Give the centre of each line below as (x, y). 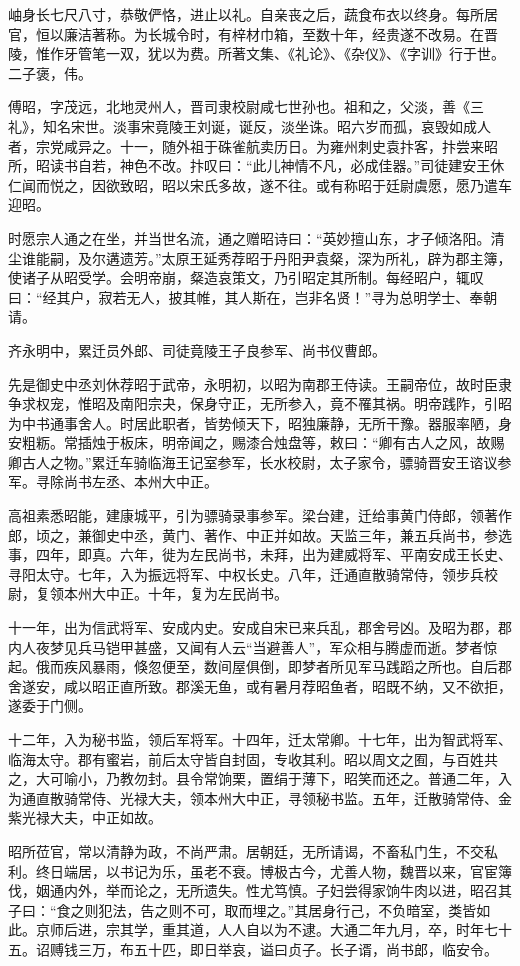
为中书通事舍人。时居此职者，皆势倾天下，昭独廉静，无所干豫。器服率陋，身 (260, 422)
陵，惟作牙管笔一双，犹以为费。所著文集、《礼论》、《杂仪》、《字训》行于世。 (256, 53)
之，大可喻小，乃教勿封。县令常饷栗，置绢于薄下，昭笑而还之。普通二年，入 (260, 778)
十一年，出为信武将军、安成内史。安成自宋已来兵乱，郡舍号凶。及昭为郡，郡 (260, 627)
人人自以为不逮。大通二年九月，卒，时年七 (357, 929)
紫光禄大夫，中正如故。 (85, 817)
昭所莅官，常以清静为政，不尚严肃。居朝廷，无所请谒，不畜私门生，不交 (246, 850)
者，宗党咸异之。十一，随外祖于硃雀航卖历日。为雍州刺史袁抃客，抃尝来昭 (253, 145)
